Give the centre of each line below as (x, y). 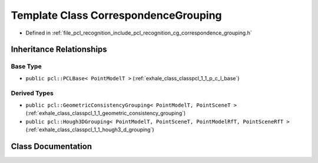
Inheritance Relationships (59, 50)
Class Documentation (52, 146)
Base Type (26, 66)
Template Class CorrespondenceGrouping (116, 15)
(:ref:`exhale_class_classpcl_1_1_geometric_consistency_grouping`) (106, 113)
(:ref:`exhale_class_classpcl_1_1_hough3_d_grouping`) (90, 130)
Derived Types (32, 93)
